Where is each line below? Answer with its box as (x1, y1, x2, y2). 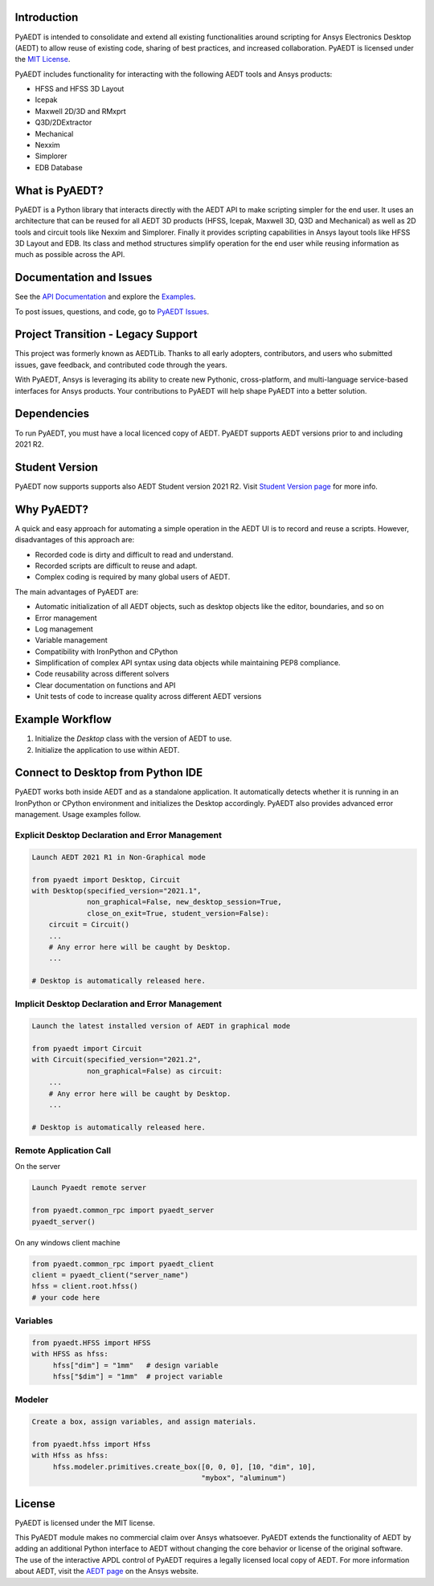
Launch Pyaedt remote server (31, 1183, 147, 1192)
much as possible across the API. (14, 250, 125, 260)
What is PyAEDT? (14, 183, 104, 197)
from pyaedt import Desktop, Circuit (31, 875, 181, 884)
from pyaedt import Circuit (31, 1044, 142, 1053)
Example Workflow (14, 713, 112, 726)
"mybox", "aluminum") (201, 1474, 287, 1482)
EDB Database (35, 162, 84, 172)
